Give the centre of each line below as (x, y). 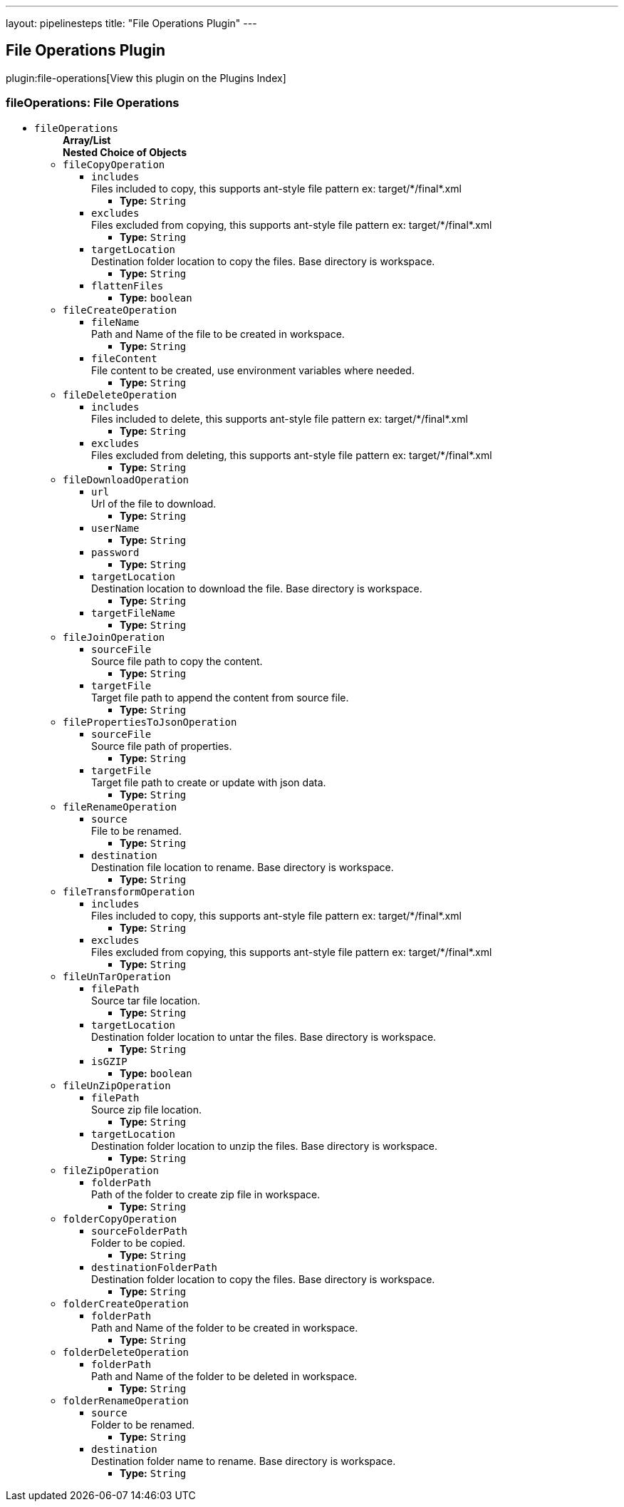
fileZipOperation (111, 1170)
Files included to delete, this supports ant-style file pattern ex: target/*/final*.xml (280, 418)
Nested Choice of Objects (125, 152)
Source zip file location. (146, 1109)
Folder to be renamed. (143, 1424)
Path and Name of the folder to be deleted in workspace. (224, 1376)
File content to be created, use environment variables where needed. (253, 370)
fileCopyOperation (114, 164)
